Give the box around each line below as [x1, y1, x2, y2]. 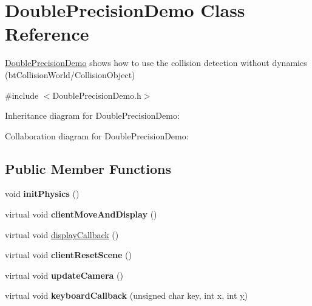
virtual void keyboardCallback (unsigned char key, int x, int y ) [5, 289, 248, 302]
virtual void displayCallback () [5, 228, 119, 241]
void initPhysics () [5, 187, 80, 200]
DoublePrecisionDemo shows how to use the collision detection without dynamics [5, 56, 307, 69]
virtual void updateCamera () [5, 268, 123, 281]
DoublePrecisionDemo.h [52, 88, 141, 101]
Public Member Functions [5, 159, 171, 178]
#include [5, 88, 39, 101]
